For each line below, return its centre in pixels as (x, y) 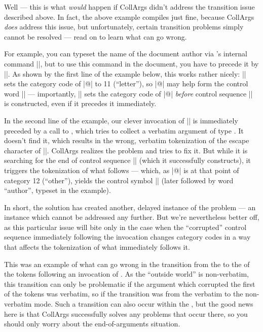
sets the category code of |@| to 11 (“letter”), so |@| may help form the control (126, 84)
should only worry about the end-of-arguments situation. (92, 324)
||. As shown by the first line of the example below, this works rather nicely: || (125, 73)
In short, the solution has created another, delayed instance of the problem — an (130, 207)
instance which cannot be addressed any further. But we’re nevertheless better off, (132, 217)
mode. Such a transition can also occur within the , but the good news (144, 304)
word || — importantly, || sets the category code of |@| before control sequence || (128, 93)
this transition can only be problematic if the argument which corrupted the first (130, 284)
